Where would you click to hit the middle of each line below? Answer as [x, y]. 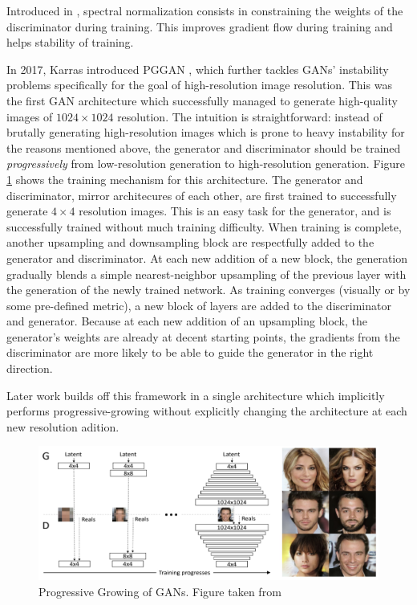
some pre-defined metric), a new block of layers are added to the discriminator [199, 305]
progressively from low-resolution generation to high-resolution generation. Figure [206, 164]
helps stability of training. [70, 42]
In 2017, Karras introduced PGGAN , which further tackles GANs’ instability [198, 69]
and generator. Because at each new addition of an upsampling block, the [187, 321]
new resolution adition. [63, 426]
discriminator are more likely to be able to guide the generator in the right [190, 352]
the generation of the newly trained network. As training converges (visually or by [208, 290]
